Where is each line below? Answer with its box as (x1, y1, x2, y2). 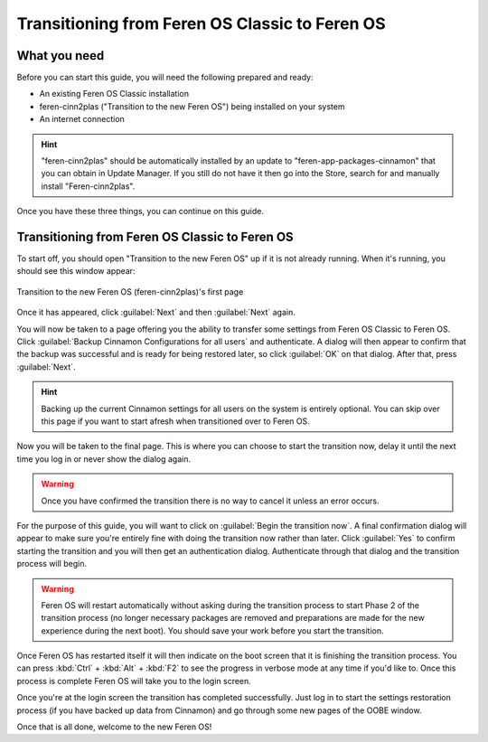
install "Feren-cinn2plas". (41, 181, 136, 192)
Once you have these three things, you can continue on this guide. (16, 206, 264, 217)
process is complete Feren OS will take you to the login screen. (16, 675, 252, 686)
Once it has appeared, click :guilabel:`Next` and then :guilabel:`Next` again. (16, 307, 296, 318)
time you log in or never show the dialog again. (16, 453, 192, 465)
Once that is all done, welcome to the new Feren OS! (16, 721, 212, 732)
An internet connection (39, 114, 126, 125)
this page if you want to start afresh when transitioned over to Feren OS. (41, 416, 311, 427)
